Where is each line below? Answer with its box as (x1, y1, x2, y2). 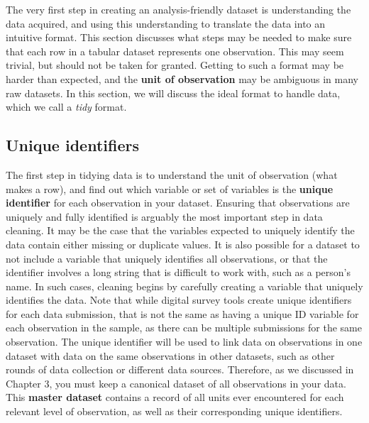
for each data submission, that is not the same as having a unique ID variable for (6, 306, 359, 321)
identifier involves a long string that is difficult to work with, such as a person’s (6, 265, 351, 280)
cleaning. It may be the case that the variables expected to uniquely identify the (6, 223, 355, 238)
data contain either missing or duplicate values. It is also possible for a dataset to (6, 236, 360, 251)
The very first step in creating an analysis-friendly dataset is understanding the (6, 2, 351, 16)
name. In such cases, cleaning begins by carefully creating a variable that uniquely (6, 278, 363, 293)
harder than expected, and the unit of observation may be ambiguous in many (6, 71, 358, 86)
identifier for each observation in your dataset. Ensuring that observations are (6, 195, 350, 210)
